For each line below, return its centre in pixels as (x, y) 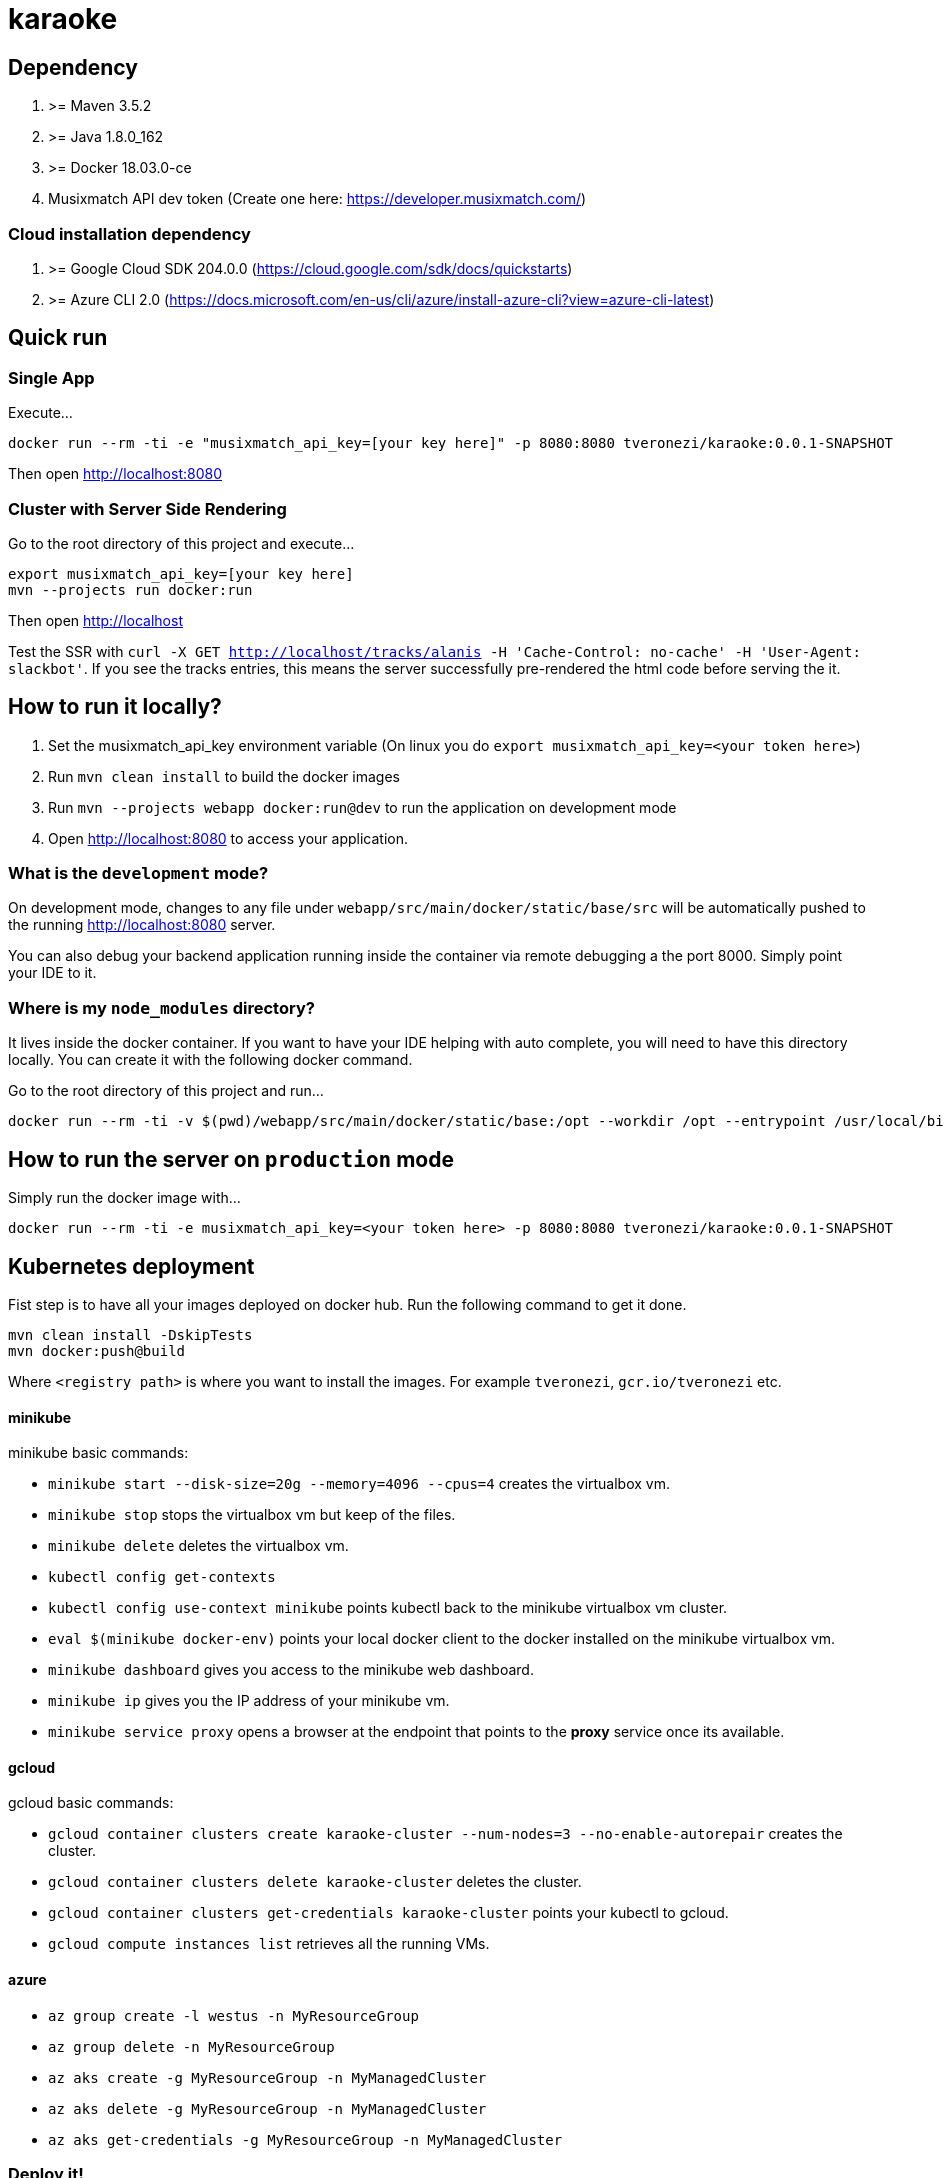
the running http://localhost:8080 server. (142, 925)
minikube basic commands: (98, 1453)
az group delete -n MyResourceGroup (191, 2046)
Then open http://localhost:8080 (115, 474)
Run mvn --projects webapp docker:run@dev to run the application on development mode (362, 807)
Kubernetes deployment (131, 1266)
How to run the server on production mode (231, 1159)
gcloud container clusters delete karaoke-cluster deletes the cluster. (315, 1882)
